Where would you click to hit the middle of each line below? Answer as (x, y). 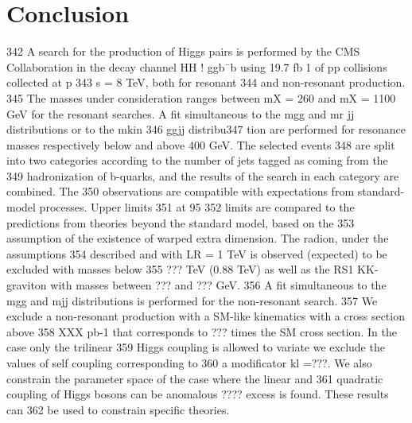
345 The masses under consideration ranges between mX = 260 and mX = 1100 (201, 97)
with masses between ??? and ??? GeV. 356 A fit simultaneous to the (218, 285)
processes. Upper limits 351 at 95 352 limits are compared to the (197, 207)
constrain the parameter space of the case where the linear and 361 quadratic (195, 378)
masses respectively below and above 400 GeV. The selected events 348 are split (201, 144)
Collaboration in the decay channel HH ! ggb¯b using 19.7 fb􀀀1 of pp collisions (197, 66)
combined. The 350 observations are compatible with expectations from (181, 191)
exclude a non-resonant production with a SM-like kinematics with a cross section (206, 316)
